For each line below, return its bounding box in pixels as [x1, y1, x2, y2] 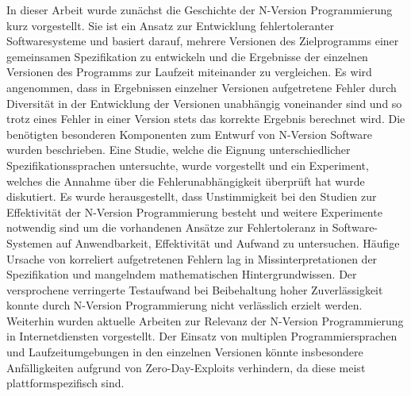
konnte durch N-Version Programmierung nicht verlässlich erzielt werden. [6, 297, 363, 313]
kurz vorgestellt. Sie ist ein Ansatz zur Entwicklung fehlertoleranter [6, 17, 334, 33]
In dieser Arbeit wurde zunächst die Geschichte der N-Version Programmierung [6, 2, 393, 17]
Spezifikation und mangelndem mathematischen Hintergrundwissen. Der [6, 266, 357, 283]
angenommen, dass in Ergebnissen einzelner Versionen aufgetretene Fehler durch [6, 79, 397, 95]
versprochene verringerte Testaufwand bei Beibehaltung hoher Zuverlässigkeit [6, 281, 383, 298]
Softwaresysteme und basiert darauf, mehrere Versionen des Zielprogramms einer [6, 33, 399, 49]
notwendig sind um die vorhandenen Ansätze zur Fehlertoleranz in [6, 219, 329, 236]
